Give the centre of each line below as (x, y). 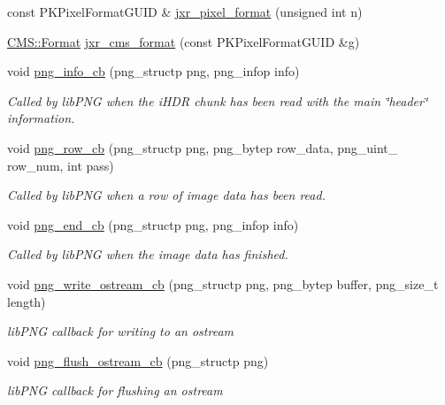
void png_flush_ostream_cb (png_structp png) (138, 360)
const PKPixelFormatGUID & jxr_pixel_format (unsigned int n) (185, 11)
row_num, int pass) (61, 165)
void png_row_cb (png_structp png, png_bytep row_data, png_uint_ (203, 147)
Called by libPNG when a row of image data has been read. (166, 195)
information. (41, 118)
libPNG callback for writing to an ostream (121, 331)
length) (27, 301)
